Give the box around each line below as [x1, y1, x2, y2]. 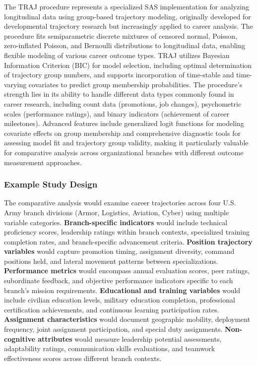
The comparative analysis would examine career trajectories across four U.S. [4, 197, 236, 208]
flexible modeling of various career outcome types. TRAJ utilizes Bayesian [4, 50, 230, 60]
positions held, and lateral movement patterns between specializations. [4, 255, 218, 266]
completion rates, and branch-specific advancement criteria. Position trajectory [4, 236, 253, 246]
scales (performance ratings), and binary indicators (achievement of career [4, 108, 230, 119]
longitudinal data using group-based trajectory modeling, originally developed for [4, 11, 251, 21]
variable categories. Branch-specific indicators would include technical [4, 217, 228, 227]
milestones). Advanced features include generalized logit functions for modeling [4, 118, 244, 128]
